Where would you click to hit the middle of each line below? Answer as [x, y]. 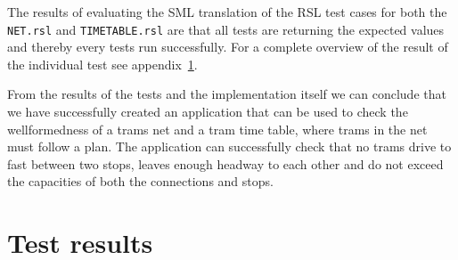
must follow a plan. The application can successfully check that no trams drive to [229, 146]
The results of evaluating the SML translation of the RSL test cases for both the [227, 12]
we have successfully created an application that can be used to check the [208, 112]
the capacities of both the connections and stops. [140, 181]
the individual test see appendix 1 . [102, 64]
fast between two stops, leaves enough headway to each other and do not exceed [225, 163]
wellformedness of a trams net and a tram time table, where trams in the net [217, 129]
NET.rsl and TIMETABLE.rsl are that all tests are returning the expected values [226, 29]
